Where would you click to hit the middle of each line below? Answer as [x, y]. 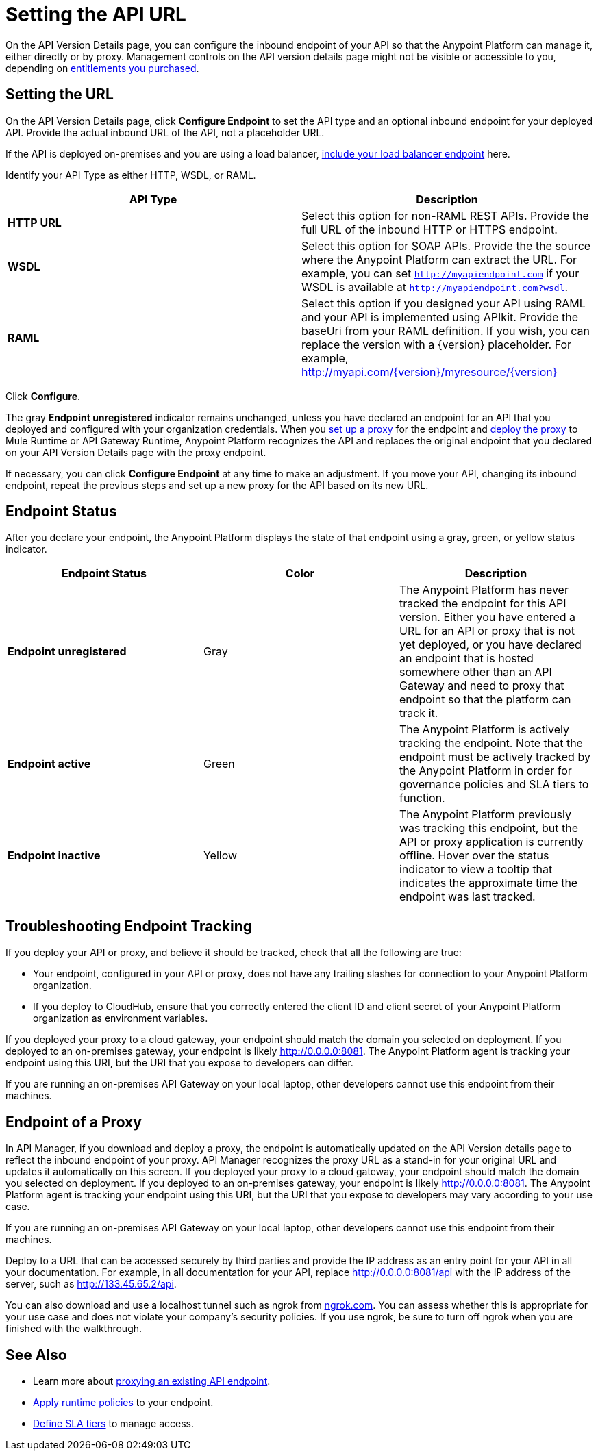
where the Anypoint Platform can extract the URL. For [439, 259]
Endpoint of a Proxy [74, 1122]
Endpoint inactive [54, 856]
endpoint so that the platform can [485, 700]
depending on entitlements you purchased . [102, 68]
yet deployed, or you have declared [490, 645]
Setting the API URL [96, 14]
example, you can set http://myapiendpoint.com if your [440, 273]
